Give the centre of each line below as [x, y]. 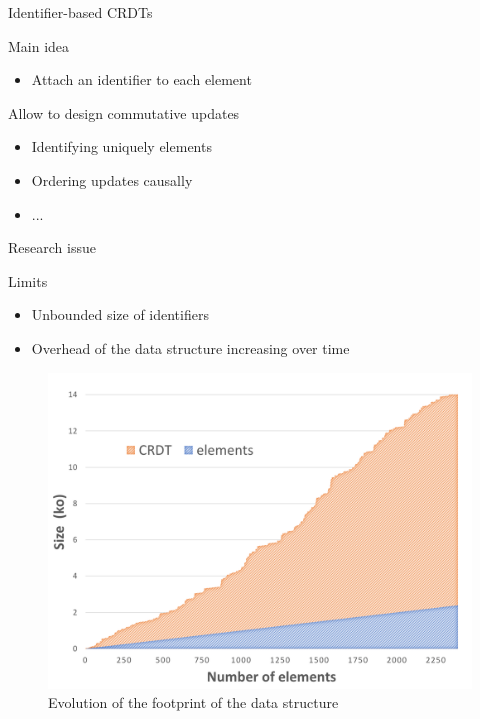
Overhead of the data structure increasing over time [190, 347]
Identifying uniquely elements [121, 146]
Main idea [39, 45]
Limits [28, 280]
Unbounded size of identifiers [120, 314]
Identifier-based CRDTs [80, 12]
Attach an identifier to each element [141, 79]
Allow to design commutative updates [124, 112]
